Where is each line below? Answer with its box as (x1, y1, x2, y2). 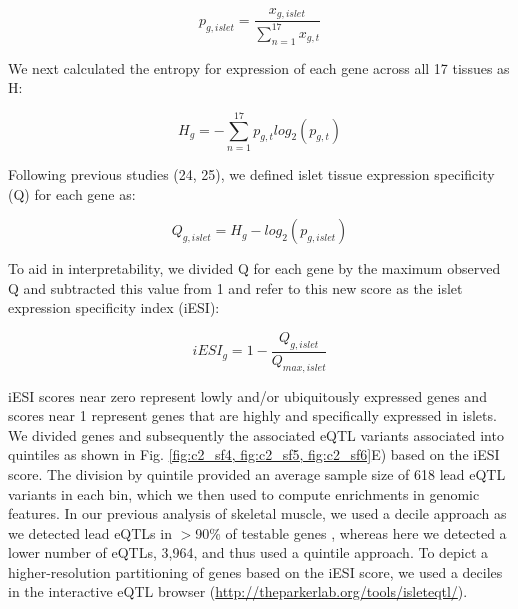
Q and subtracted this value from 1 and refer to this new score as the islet (8, 277, 463, 298)
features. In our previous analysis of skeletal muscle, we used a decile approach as (8, 503, 507, 524)
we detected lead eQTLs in (8, 522, 172, 543)
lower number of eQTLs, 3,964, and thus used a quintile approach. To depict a (8, 542, 489, 563)
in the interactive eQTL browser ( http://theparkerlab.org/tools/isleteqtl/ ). (8, 581, 468, 602)
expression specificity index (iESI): (8, 297, 220, 318)
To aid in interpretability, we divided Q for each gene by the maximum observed (8, 258, 501, 279)
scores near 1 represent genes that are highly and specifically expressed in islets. (8, 405, 497, 426)
